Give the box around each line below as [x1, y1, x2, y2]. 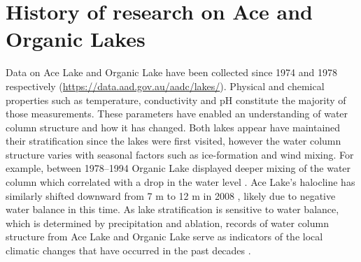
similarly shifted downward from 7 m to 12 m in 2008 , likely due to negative [6, 188, 336, 203]
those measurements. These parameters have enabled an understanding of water [6, 106, 348, 121]
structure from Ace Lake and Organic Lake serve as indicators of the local [6, 229, 323, 244]
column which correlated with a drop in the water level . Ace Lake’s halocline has [6, 175, 355, 189]
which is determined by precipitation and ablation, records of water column [6, 215, 329, 230]
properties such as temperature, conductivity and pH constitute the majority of [6, 92, 346, 107]
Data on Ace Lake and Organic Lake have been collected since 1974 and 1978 [6, 65, 337, 80]
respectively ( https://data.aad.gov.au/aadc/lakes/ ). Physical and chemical [6, 78, 325, 93]
